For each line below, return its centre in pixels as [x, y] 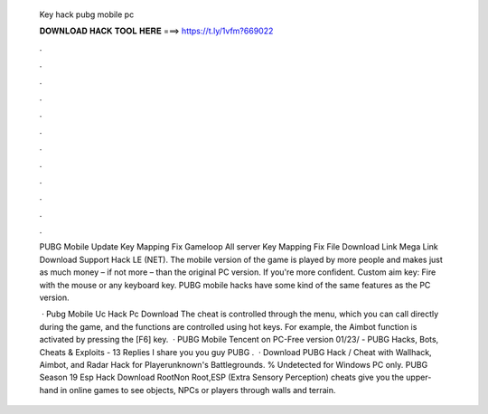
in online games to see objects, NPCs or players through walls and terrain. [198, 390]
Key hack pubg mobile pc [87, 14]
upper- [418, 377]
